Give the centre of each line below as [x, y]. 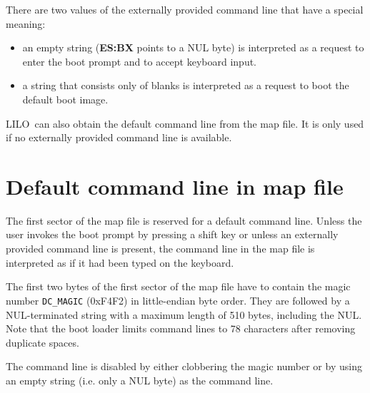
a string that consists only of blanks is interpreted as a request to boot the [186, 85]
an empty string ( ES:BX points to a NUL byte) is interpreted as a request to [193, 47]
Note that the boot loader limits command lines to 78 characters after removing [181, 328]
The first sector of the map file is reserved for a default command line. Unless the [184, 220]
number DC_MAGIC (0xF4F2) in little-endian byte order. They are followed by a [178, 300]
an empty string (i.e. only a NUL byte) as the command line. [140, 380]
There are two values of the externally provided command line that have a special [185, 9]
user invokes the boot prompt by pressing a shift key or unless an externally [172, 234]
